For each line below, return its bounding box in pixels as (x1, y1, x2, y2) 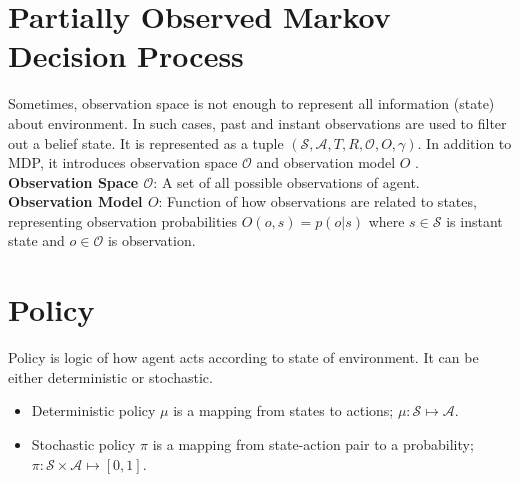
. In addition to (417, 132, 512, 153)
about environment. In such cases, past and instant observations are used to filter (8, 112, 507, 133)
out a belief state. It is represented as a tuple (8, 132, 284, 153)
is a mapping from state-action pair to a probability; (152, 433, 474, 454)
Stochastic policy (31, 433, 136, 454)
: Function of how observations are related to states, (158, 191, 477, 212)
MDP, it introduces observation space (8, 152, 238, 173)
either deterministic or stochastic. (8, 366, 213, 387)
